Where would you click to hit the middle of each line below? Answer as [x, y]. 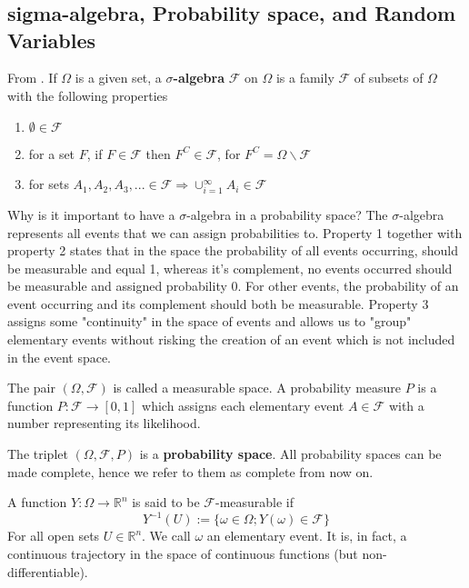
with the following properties [88, 95]
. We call [166, 536]
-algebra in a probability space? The [287, 214]
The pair [31, 388]
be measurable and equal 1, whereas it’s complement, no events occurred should [230, 268]
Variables [52, 40]
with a [406, 405]
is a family [305, 78]
